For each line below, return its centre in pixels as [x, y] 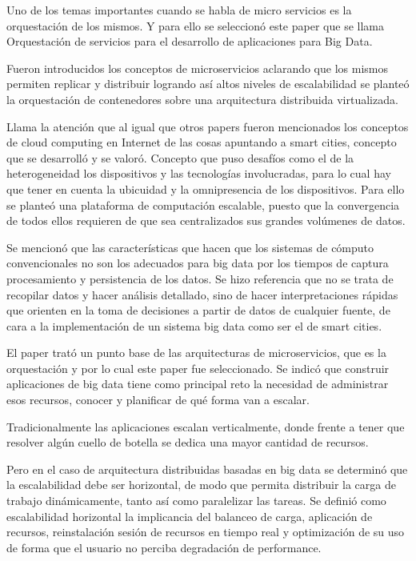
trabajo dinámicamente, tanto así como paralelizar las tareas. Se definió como [196, 501]
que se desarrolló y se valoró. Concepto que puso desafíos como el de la [180, 157]
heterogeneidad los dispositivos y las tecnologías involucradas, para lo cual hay [199, 173]
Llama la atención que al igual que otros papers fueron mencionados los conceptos [208, 126]
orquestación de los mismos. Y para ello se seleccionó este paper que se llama [195, 25]
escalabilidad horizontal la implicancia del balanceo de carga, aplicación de [190, 516]
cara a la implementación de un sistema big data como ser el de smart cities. [194, 325]
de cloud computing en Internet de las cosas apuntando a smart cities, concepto [202, 142]
